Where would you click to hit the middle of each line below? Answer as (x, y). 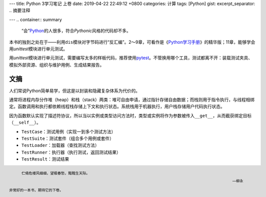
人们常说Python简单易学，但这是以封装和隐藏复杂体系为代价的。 (75, 91)
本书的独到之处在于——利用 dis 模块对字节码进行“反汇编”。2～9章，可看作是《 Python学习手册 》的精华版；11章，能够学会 (132, 42)
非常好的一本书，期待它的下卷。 (36, 190)
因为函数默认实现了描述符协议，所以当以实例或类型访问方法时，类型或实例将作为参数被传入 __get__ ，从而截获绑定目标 (131, 115)
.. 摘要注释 (20, 10)
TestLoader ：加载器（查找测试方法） (60, 145)
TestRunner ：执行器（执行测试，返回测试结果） (71, 152)
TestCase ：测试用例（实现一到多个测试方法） (68, 131)
